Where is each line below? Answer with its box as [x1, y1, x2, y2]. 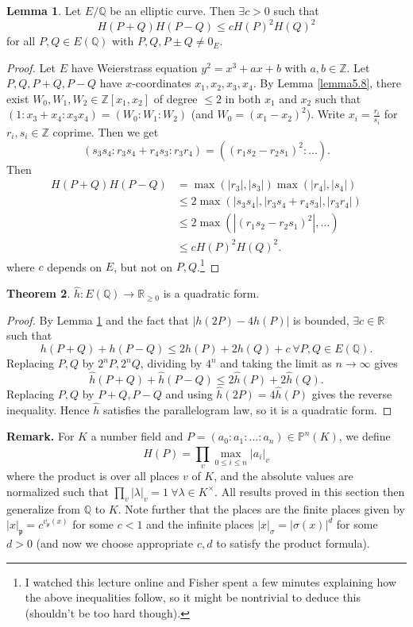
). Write [306, 106, 345, 122]
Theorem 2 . [6, 285, 71, 302]
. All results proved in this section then [214, 483, 405, 499]
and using [165, 386, 213, 402]
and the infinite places [146, 516, 254, 533]
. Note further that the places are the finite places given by [118, 500, 405, 517]
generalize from [6, 500, 81, 517]
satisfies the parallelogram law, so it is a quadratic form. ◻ [103, 401, 392, 417]
